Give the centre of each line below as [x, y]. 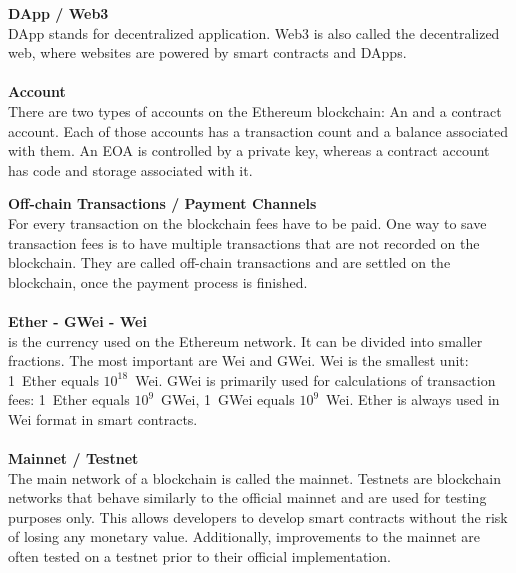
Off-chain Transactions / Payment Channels [162, 203]
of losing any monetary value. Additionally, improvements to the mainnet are [244, 536]
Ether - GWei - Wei [77, 320]
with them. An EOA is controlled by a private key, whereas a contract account [249, 150]
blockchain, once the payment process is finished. [158, 281]
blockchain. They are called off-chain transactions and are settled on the [229, 262]
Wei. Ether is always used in [413, 399]
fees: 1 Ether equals [69, 399]
